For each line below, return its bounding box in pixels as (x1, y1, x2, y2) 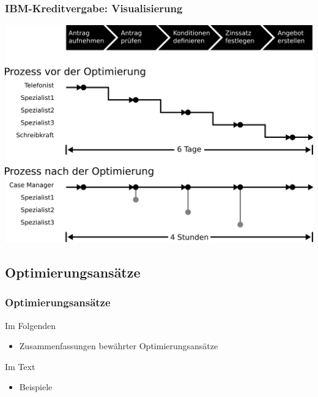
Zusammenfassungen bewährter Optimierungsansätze (19, 339, 218, 352)
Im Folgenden (5, 319, 56, 331)
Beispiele (19, 380, 53, 393)
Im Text (5, 360, 35, 372)
